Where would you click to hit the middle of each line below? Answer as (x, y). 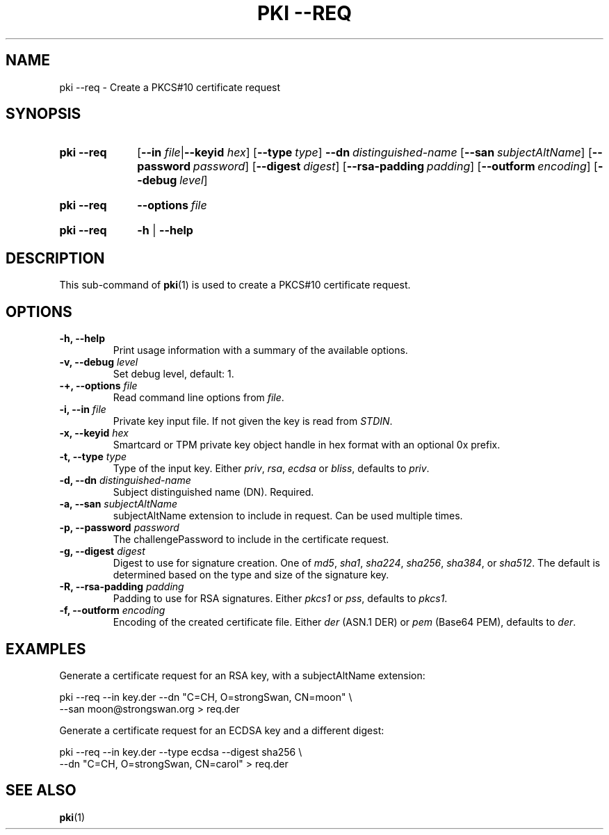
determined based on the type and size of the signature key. (251, 575)
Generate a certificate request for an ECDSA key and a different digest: (222, 730)
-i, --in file (83, 410)
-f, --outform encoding (112, 610)
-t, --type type (93, 457)
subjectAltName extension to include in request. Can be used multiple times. (288, 516)
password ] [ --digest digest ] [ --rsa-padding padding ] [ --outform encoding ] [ (395, 167)
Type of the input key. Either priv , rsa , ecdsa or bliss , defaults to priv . (271, 469)
